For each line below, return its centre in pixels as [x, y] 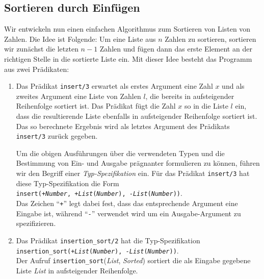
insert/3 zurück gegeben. [57, 136]
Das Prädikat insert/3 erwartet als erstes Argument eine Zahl [114, 86]
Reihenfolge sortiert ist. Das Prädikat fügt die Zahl [96, 106]
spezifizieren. [36, 223]
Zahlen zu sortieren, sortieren [210, 39]
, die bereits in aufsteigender [190, 96]
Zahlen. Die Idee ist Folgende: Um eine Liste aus [80, 39]
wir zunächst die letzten [41, 49]
